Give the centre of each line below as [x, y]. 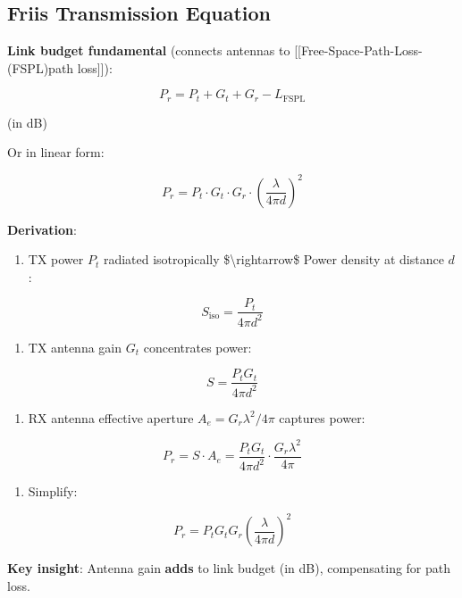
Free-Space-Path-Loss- [361, 50]
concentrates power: [197, 347]
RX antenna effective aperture [111, 417]
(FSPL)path [41, 67]
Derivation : [42, 229]
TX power [56, 259]
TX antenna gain [75, 347]
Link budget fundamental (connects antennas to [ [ [154, 50]
